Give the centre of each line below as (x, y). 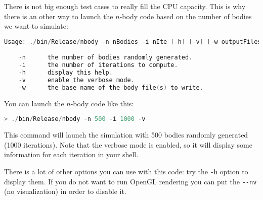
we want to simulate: (36, 26)
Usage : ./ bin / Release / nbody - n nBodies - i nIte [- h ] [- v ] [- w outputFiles (133, 42)
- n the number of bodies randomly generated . (105, 58)
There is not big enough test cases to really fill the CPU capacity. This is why (125, 6)
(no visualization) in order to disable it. (65, 191)
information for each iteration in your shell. (71, 154)
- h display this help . (65, 73)
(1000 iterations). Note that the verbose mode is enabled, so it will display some (128, 144)
